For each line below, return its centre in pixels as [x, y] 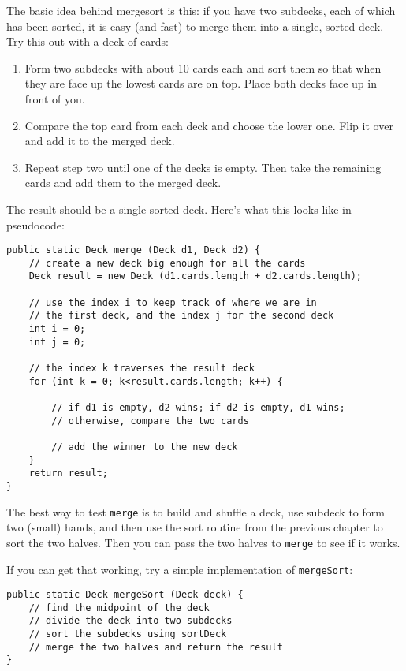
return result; [68, 473]
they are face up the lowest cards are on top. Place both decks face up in [201, 83]
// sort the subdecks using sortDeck [128, 634]
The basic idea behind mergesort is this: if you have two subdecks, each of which [201, 10]
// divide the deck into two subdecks [130, 621]
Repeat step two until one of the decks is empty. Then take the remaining [203, 167]
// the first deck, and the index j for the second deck [181, 316]
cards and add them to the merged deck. [123, 183]
